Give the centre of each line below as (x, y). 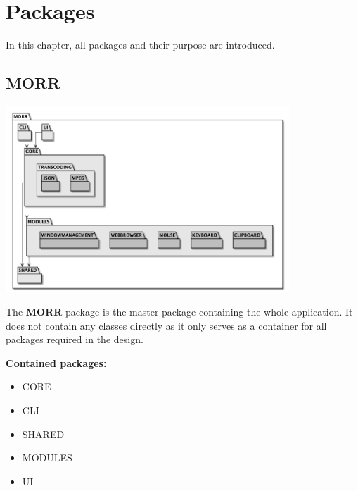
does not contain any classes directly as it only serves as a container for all (166, 325)
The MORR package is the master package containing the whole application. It (179, 312)
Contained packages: (56, 362)
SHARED (43, 434)
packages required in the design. (75, 339)
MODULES (47, 458)
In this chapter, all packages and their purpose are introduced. (140, 45)
